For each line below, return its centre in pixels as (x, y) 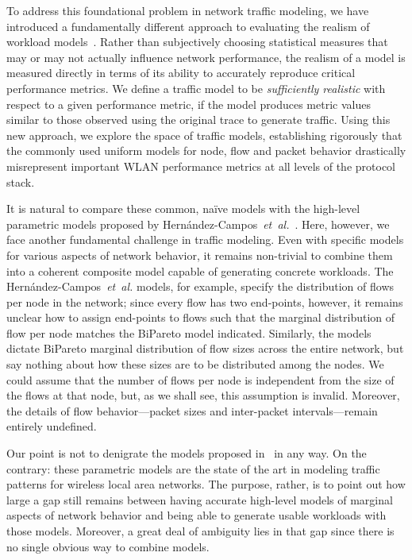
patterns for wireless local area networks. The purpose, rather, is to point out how (206, 484)
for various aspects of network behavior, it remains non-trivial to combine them (200, 255)
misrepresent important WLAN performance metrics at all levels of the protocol (201, 166)
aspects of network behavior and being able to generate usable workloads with (196, 515)
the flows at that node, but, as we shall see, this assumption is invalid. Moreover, (203, 395)
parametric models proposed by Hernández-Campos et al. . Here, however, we (198, 224)
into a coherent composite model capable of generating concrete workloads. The (200, 270)
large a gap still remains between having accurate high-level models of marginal (200, 499)
